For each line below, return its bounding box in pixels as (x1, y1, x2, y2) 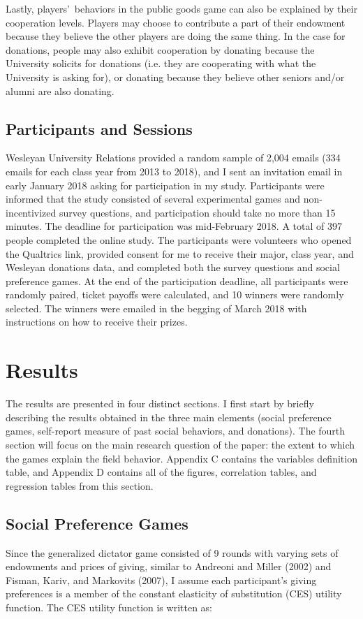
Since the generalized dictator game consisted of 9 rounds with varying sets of (6, 545, 339, 560)
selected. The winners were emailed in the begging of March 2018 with (6, 300, 307, 315)
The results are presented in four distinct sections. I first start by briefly (6, 396, 314, 411)
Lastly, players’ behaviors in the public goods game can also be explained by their (6, 1, 357, 15)
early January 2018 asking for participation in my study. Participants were (6, 177, 325, 192)
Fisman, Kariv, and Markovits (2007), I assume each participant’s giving (6, 572, 317, 587)
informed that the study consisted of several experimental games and (6, 191, 301, 206)
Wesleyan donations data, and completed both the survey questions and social (6, 260, 340, 275)
